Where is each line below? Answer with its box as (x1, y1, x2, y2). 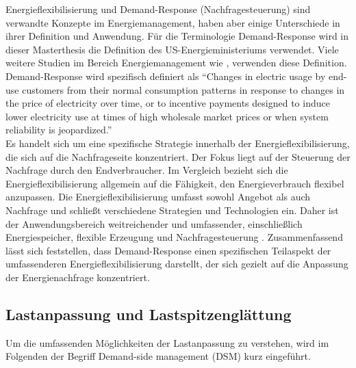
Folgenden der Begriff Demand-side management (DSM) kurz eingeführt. (5, 349, 311, 363)
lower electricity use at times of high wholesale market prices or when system (5, 109, 329, 123)
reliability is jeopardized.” (5, 122, 112, 137)
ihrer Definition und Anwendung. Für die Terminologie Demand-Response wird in (5, 29, 349, 43)
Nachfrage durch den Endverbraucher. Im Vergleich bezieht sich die (5, 163, 288, 177)
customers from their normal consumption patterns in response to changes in (22, 82, 345, 96)
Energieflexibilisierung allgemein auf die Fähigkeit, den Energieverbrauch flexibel (5, 176, 344, 190)
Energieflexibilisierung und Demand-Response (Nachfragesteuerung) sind (5, 2, 311, 16)
